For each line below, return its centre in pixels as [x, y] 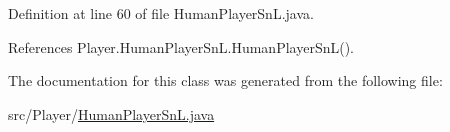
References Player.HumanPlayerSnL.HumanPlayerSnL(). [181, 46]
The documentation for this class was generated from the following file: [225, 80]
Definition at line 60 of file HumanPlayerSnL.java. [161, 13]
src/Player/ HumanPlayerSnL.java [111, 113]
